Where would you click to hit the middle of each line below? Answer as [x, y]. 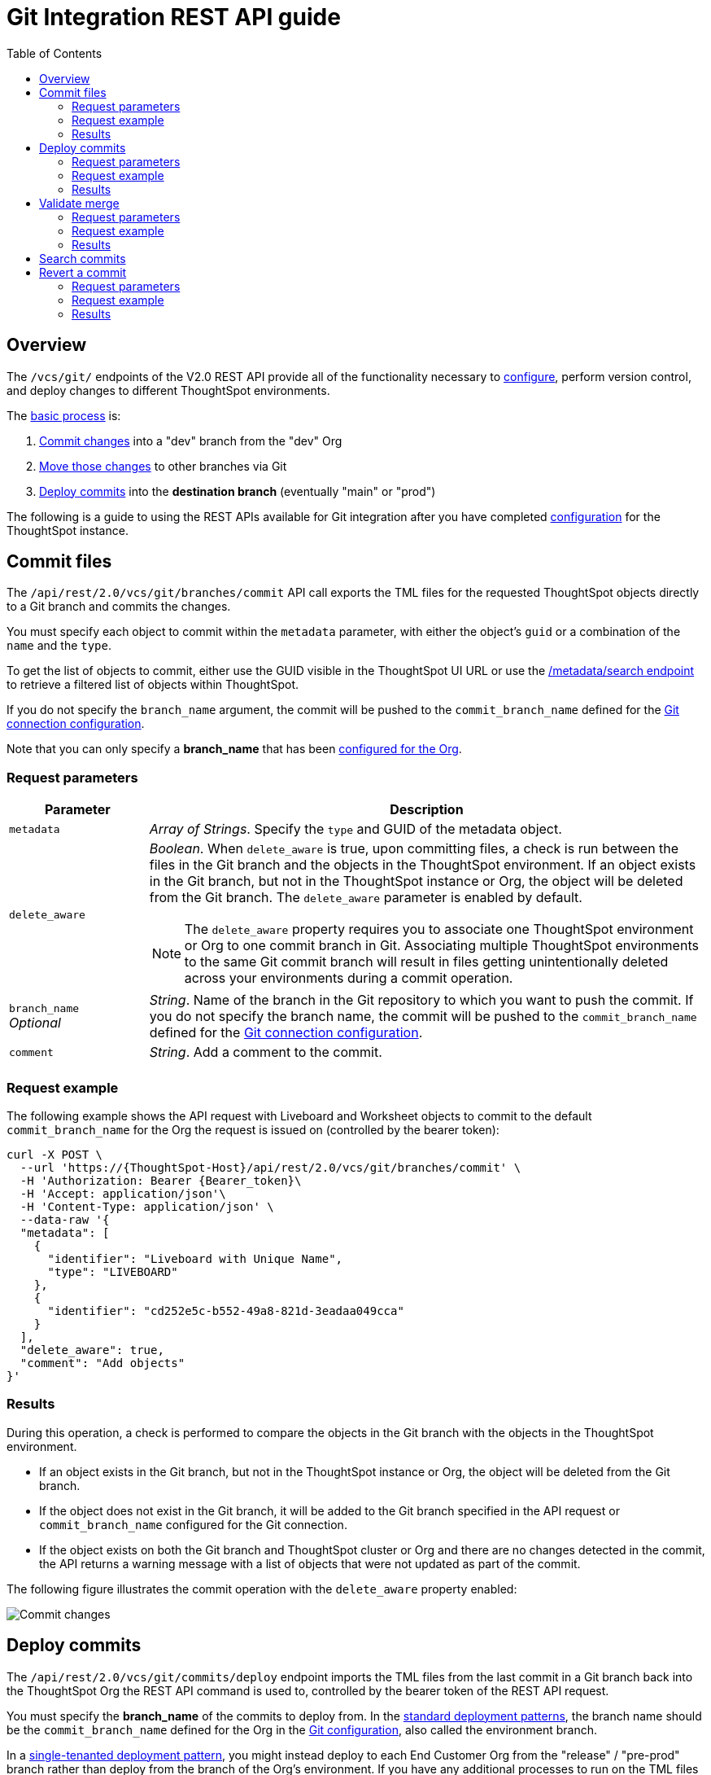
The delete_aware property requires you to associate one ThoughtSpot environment [439, 929]
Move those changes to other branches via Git [163, 466]
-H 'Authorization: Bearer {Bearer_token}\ [161, 1180]
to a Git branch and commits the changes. [119, 607]
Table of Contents [55, 53]
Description [427, 810]
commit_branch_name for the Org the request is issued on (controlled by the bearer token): [253, 1129]
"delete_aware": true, [92, 1350]
